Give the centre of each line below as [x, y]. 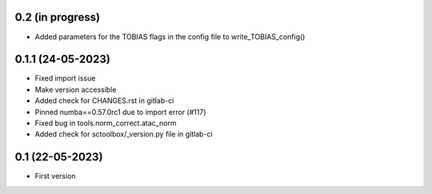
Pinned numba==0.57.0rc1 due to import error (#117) [120, 112]
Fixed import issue [65, 78]
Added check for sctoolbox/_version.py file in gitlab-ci [124, 134]
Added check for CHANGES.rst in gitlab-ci [104, 101]
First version [55, 176]
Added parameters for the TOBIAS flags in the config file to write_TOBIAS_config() [170, 37]
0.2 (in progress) [57, 17]
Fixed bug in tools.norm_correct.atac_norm [106, 123]
